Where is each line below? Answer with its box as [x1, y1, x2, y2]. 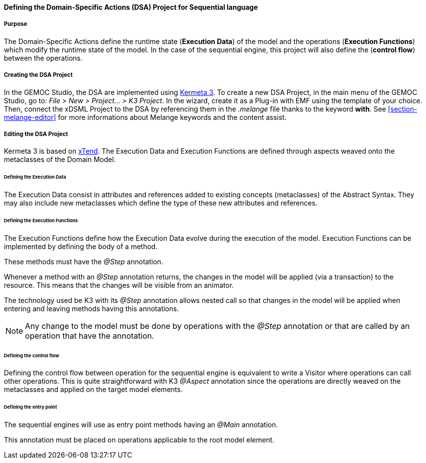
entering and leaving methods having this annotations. [4, 304, 179, 313]
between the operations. [4, 53, 83, 62]
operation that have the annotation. [25, 330, 154, 341]
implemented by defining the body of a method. [4, 242, 158, 251]
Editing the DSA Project [4, 130, 68, 138]
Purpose [4, 21, 27, 28]
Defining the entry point [4, 404, 57, 410]
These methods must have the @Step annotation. [4, 257, 164, 266]
